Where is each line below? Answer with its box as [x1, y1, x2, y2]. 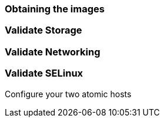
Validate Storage [5, 24, 82, 37]
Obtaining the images [5, 3, 105, 15]
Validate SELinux [5, 67, 83, 80]
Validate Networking [5, 45, 101, 58]
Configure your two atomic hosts [5, 88, 132, 99]
